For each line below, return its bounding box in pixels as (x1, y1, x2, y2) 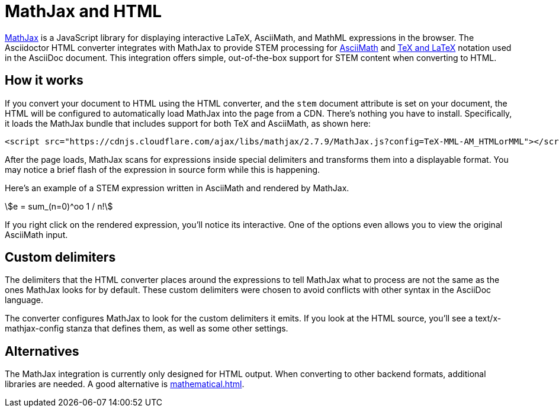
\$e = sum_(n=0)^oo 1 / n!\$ (5, 201, 113, 211)
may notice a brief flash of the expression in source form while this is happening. (5, 164, 320, 175)
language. (5, 295, 44, 305)
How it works (5, 73, 83, 88)
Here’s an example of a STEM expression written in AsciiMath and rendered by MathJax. (5, 182, 349, 193)
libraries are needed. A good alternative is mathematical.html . (5, 379, 245, 390)
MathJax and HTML (5, 1, 162, 21)
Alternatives (5, 343, 79, 359)
